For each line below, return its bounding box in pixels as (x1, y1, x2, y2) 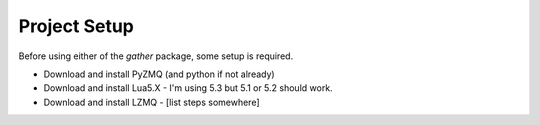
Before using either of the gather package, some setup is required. (18, 50, 294, 62)
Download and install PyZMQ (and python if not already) (43, 68, 275, 80)
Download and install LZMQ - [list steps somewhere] (43, 96, 260, 108)
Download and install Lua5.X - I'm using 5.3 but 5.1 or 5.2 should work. (43, 82, 334, 94)
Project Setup (18, 15, 135, 37)
